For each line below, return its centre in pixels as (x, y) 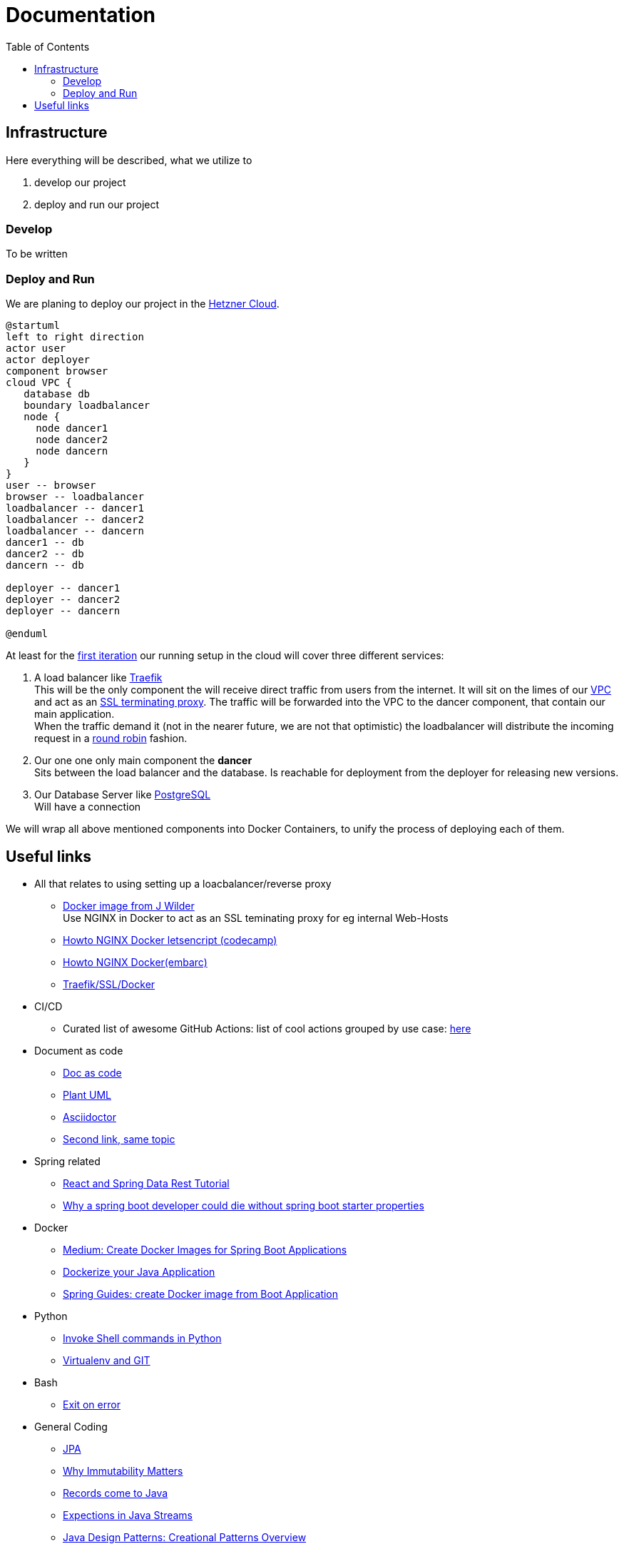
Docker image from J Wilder (129, 905)
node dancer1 (72, 428)
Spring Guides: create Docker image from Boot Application (201, 1294)
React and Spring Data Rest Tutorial (146, 1183)
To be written (37, 254)
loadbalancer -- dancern (75, 531)
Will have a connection (88, 807)
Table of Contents (48, 46)
